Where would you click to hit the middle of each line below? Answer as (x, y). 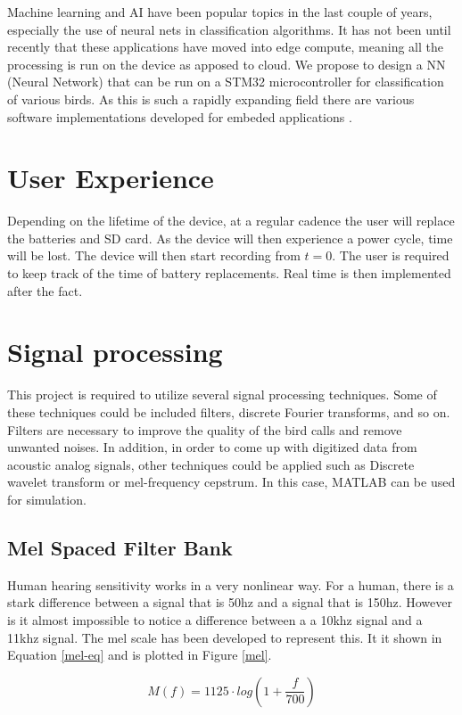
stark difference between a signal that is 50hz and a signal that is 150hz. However (230, 602)
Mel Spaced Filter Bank (120, 547)
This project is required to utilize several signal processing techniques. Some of (222, 394)
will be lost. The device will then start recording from (154, 255)
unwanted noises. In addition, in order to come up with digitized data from (212, 447)
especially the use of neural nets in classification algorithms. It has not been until (229, 29)
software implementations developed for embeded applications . (180, 116)
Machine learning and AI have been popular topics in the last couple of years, (220, 12)
